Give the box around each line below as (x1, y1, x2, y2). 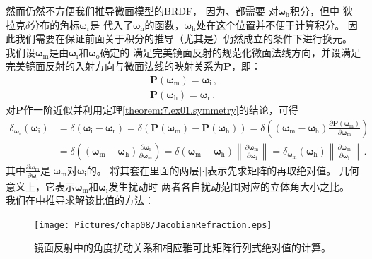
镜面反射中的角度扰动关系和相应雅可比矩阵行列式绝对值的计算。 (34, 240, 331, 255)
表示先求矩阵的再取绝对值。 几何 (207, 162, 359, 177)
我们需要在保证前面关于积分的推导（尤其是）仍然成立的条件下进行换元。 (15, 31, 352, 46)
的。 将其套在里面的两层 (86, 162, 199, 177)
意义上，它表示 (6, 179, 75, 193)
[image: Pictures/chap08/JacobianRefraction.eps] (34, 219, 272, 230)
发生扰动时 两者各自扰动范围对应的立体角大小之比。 (108, 179, 349, 193)
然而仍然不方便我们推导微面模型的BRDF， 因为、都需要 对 (6, 4, 279, 18)
